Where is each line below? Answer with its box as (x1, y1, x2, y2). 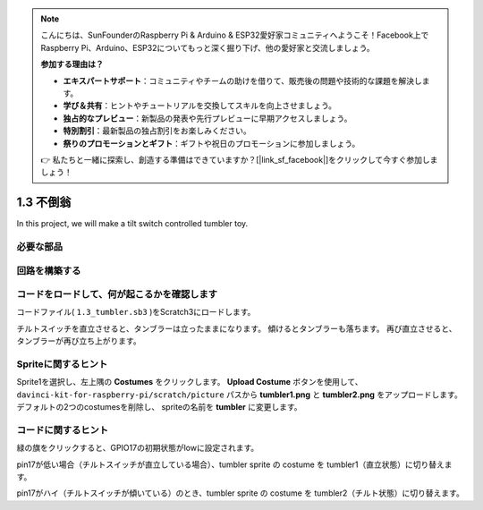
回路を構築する (16, 264, 81, 276)
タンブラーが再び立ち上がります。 (16, 336, 142, 346)
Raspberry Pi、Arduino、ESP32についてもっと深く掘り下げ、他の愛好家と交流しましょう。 (40, 42, 375, 53)
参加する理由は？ (40, 59, 104, 70)
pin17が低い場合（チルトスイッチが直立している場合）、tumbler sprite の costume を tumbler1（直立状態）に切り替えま (16, 459, 453, 470)
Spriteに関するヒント (16, 358, 108, 370)
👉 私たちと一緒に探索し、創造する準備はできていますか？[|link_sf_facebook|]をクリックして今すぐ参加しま (40, 154, 438, 165)
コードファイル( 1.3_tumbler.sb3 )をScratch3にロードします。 (16, 307, 256, 318)
